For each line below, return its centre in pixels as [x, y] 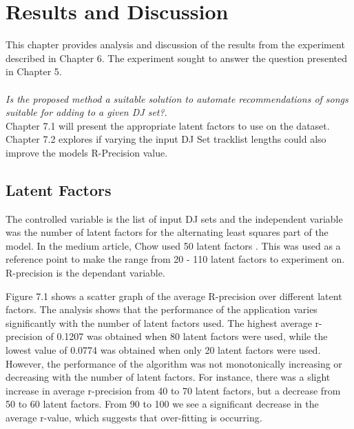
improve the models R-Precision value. [87, 152]
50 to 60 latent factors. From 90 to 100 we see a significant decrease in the [162, 404]
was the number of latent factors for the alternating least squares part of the [167, 232]
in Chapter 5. [34, 71]
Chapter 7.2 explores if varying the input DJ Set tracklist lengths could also [166, 139]
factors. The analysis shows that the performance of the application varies [162, 309]
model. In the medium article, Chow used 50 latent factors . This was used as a [173, 245]
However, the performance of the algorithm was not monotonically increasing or [174, 363]
